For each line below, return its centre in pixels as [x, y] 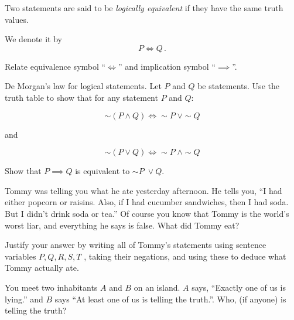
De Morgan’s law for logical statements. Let [83, 86]
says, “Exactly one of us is [239, 287]
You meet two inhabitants [51, 287]
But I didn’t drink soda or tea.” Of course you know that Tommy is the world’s [147, 213]
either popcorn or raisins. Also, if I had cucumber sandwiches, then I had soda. [147, 202]
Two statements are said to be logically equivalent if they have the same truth [144, 8]
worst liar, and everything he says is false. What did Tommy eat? [122, 225]
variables [20, 256]
